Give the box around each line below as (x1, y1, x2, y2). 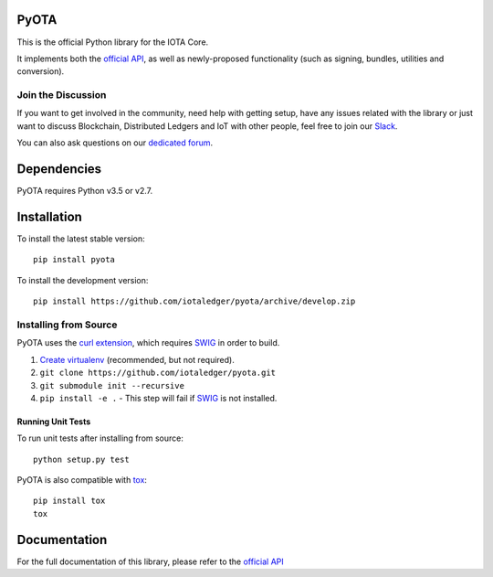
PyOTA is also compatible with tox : (16, 475, 148, 486)
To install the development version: (16, 274, 149, 285)
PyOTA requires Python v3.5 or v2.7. (16, 186, 153, 197)
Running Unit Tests (16, 416, 91, 427)
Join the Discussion (16, 89, 107, 102)
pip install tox (33, 496, 106, 507)
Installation (16, 208, 82, 224)
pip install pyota (33, 254, 116, 265)
